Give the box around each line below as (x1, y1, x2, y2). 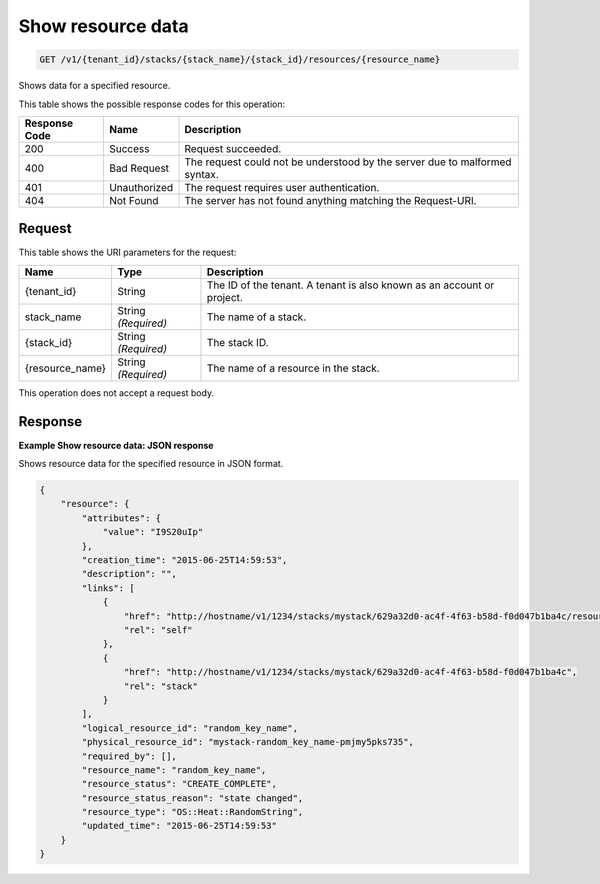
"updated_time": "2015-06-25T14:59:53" (81, 820, 277, 832)
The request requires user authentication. (184, 180, 380, 194)
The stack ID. (206, 335, 269, 349)
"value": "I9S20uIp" (102, 526, 204, 538)
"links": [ (81, 582, 135, 594)
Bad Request (108, 161, 170, 175)
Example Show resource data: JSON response (18, 439, 214, 451)
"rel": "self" (123, 625, 194, 635)
